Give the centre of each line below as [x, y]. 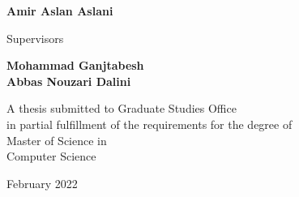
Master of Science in [57, 140]
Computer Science [51, 156]
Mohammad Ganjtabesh [75, 65]
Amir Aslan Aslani [60, 11]
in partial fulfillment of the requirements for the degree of [149, 124]
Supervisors [35, 38]
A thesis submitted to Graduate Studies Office [122, 108]
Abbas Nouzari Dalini [69, 81]
